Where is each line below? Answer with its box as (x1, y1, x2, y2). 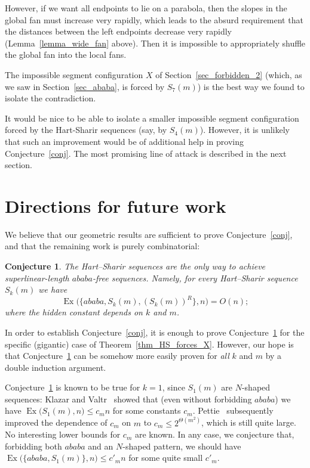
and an (88, 439, 113, 452)
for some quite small (128, 451, 203, 464)
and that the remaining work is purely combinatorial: (5, 240, 200, 252)
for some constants (112, 404, 181, 417)
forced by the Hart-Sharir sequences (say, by (5, 123, 167, 136)
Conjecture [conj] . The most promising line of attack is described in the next (5, 147, 287, 159)
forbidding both (5, 439, 62, 452)
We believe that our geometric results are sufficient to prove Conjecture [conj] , (5, 228, 293, 240)
